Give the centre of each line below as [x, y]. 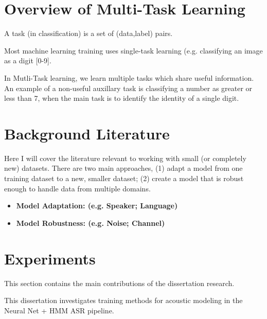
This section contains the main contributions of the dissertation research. [119, 283]
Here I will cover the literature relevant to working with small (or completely [125, 158]
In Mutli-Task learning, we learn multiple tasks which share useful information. [129, 77]
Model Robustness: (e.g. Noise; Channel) [91, 223]
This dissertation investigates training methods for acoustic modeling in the [123, 300]
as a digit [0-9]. [28, 60]
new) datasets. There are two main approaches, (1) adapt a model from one [123, 168]
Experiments [50, 258]
